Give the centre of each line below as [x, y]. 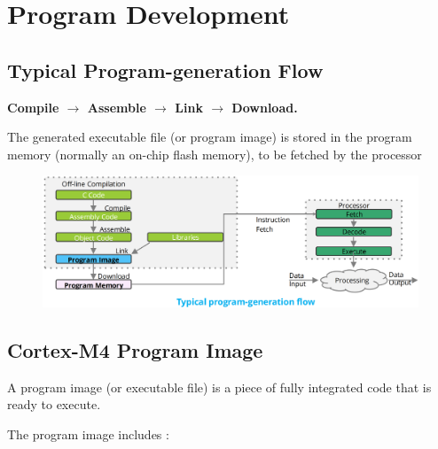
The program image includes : [88, 434]
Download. [265, 107]
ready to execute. [54, 404]
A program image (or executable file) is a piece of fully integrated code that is [219, 387]
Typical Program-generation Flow [165, 70]
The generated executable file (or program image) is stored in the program [210, 137]
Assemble [117, 107]
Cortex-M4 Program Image [135, 349]
